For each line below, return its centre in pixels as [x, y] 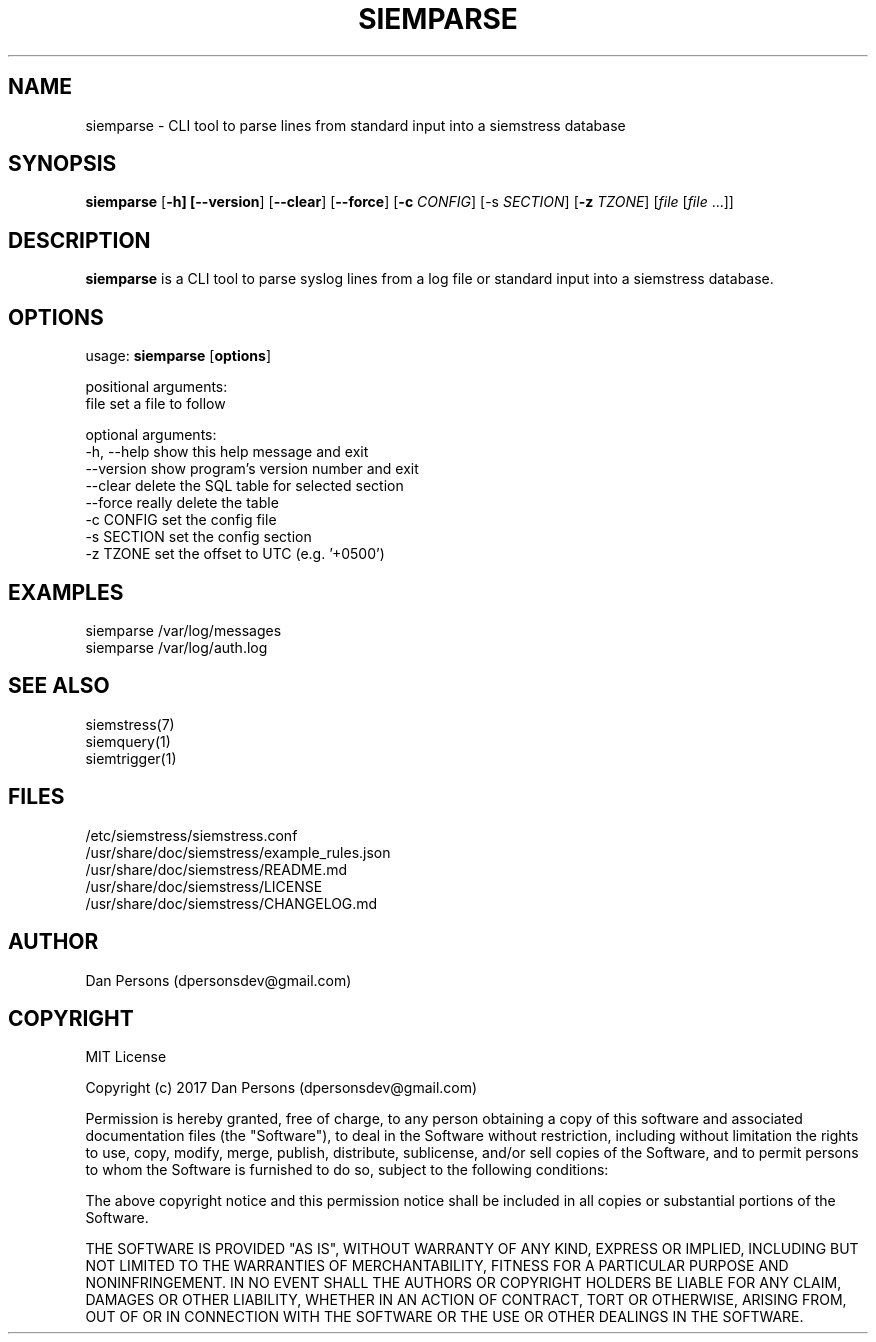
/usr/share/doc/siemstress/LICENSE [204, 886]
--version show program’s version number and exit [252, 469]
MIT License [126, 1057]
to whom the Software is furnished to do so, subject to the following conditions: [347, 1170]
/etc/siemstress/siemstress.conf [191, 835]
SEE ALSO [59, 686]
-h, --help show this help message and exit [227, 452]
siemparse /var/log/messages [183, 630]
